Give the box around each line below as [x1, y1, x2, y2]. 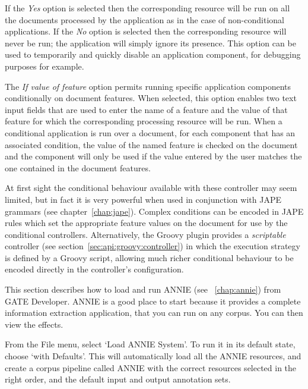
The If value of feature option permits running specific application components [5, 80, 291, 92]
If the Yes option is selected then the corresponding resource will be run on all [5, 2, 290, 14]
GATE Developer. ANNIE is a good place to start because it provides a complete [5, 294, 301, 307]
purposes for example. [5, 59, 84, 72]
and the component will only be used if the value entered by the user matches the [5, 150, 302, 162]
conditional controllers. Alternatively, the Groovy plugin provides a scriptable [5, 228, 286, 240]
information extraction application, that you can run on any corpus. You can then [5, 306, 303, 319]
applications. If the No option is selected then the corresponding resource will [5, 25, 287, 37]
